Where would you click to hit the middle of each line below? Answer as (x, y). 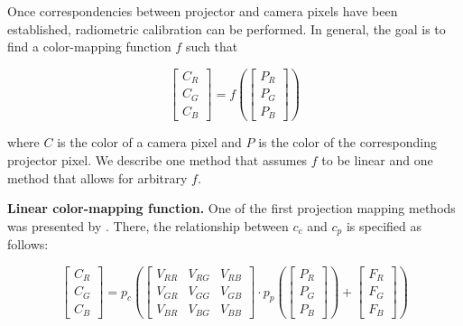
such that (212, 47)
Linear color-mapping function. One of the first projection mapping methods (231, 208)
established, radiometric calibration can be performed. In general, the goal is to (227, 28)
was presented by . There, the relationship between (148, 225)
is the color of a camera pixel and (149, 142)
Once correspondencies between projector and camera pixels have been (203, 11)
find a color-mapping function (89, 47)
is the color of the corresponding (348, 142)
